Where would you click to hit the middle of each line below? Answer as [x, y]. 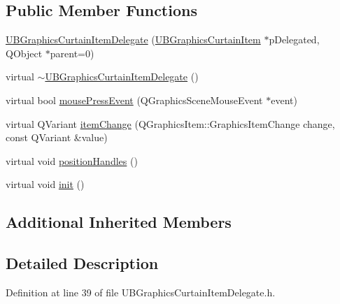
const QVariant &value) [57, 137]
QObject [24, 53]
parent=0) [72, 53]
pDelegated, [294, 39]
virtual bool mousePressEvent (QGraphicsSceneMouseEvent [134, 100]
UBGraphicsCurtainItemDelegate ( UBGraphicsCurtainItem [133, 39]
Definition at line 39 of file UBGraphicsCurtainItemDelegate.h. [141, 292]
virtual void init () [45, 184]
